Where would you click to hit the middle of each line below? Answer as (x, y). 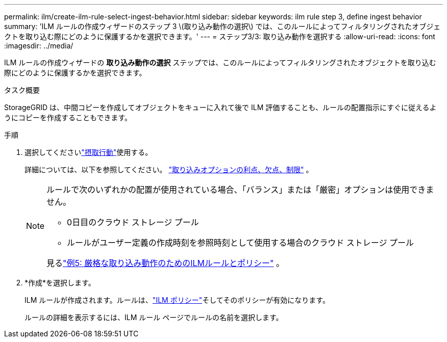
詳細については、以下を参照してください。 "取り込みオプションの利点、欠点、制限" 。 (169, 169)
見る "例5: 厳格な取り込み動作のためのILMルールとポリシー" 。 (165, 263)
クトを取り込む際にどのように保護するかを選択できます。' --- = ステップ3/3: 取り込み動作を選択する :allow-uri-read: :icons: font (220, 36)
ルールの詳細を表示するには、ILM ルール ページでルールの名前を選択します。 (154, 317)
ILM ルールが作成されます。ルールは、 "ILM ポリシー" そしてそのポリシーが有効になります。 (177, 300)
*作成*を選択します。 (60, 283)
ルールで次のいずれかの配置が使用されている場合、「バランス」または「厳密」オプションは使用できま (240, 190)
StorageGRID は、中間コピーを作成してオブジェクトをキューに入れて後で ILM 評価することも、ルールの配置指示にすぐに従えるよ (220, 107)
